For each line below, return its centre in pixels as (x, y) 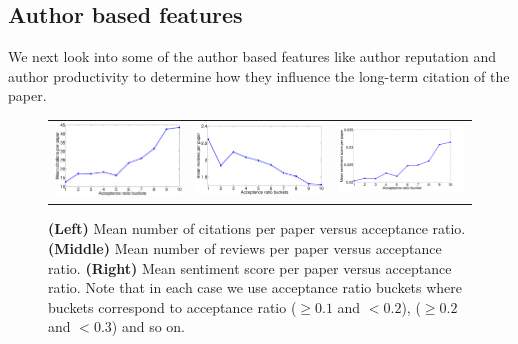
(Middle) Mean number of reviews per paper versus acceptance (245, 247)
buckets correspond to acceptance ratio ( (172, 306)
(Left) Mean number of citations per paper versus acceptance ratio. (257, 228)
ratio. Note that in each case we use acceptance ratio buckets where (255, 287)
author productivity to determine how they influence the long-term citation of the (259, 75)
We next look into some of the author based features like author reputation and (252, 56)
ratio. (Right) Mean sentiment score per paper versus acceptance (250, 267)
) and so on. (148, 326)
